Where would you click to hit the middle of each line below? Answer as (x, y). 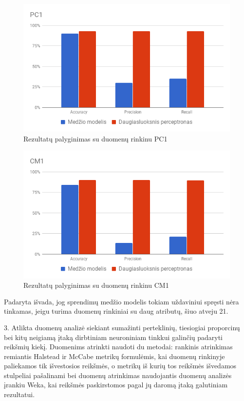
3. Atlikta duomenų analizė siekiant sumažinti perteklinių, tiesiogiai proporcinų (122, 327)
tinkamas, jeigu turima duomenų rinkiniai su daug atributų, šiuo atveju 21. (116, 311)
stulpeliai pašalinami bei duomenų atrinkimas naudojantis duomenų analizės (118, 375)
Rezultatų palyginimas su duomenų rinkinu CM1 (96, 285)
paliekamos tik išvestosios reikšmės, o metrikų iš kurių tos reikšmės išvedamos (120, 366)
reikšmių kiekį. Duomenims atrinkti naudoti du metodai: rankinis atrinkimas (118, 347)
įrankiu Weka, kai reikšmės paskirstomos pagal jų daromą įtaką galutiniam (116, 385)
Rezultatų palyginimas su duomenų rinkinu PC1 (95, 138)
